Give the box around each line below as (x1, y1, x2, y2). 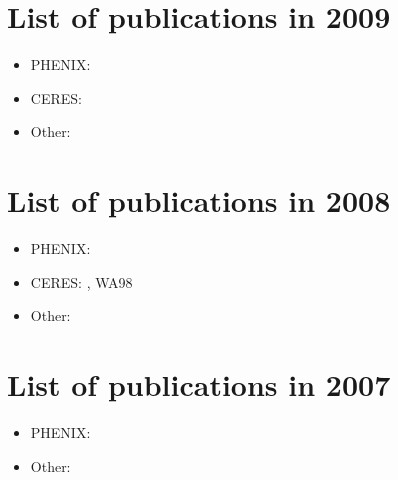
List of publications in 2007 (7, 364, 391, 404)
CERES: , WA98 (30, 271, 133, 292)
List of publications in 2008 (7, 180, 391, 221)
